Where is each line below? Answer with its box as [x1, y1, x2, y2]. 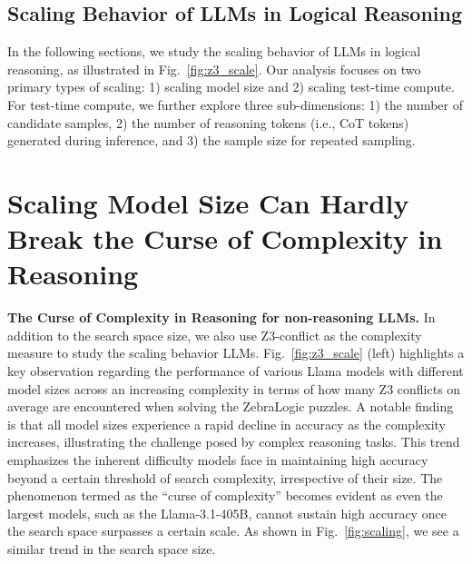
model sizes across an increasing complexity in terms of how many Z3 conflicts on [7, 379, 461, 398]
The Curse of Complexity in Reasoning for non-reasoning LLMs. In [7, 308, 436, 327]
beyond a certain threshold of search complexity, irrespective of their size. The [7, 468, 443, 487]
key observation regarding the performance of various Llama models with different [7, 361, 464, 381]
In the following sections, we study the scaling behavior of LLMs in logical [7, 42, 421, 61]
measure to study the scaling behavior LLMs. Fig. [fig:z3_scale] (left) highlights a [7, 343, 465, 362]
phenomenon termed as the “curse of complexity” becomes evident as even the [7, 486, 443, 505]
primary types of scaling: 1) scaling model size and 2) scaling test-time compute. [7, 77, 455, 96]
